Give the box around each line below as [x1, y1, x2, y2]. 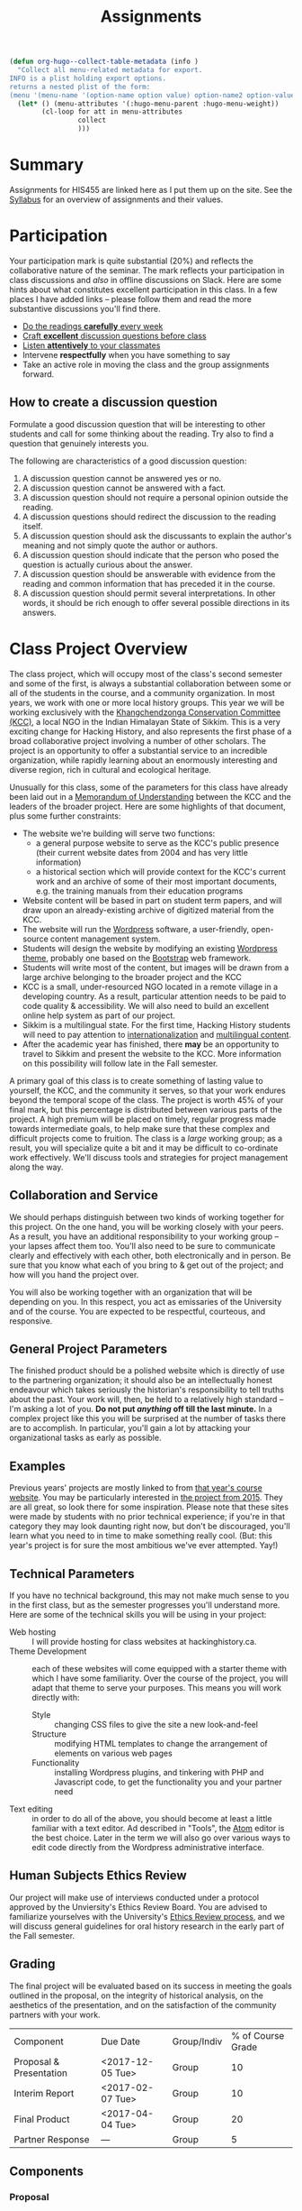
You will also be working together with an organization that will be [9, 1287, 253, 1298]
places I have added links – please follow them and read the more [9, 293, 252, 304]
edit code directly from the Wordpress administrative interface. [31, 1841, 265, 1852]
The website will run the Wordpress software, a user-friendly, [22, 923, 250, 934]
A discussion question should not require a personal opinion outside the [22, 491, 289, 502]
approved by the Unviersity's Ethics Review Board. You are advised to [9, 1901, 268, 1913]
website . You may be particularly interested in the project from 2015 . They [9, 1492, 283, 1503]
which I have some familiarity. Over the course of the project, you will [31, 1673, 289, 1683]
